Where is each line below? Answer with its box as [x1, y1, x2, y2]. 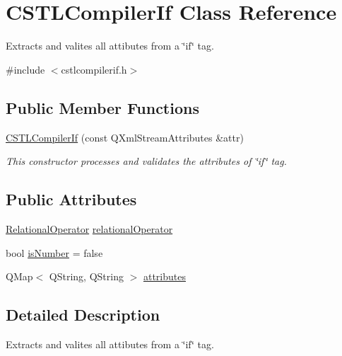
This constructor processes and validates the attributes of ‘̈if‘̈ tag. [6, 154, 287, 168]
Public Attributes [6, 188, 137, 210]
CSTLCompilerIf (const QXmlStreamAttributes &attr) [6, 130, 244, 144]
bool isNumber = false [6, 245, 103, 260]
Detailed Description [6, 304, 160, 326]
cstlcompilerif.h [61, 62, 127, 76]
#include [6, 62, 45, 76]
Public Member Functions [6, 96, 199, 118]
